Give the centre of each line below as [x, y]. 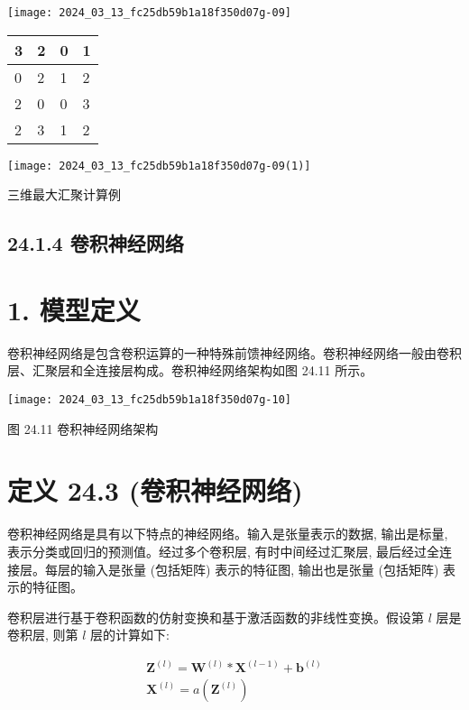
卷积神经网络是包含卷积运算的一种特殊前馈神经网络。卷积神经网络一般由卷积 [234, 352]
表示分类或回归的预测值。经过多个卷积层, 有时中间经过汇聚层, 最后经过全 [224, 551]
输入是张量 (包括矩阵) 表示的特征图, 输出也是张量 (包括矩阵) [261, 569]
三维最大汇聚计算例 [64, 194]
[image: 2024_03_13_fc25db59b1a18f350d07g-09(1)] [159, 166]
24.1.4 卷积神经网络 [96, 243]
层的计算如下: [130, 635]
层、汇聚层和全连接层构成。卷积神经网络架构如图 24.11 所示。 [190, 370]
